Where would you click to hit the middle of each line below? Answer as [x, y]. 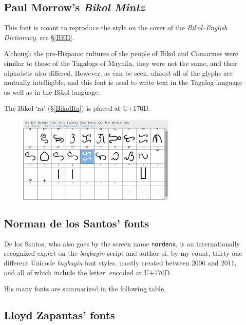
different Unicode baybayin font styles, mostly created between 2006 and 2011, [120, 263]
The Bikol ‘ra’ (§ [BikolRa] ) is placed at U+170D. [77, 108]
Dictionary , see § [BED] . [39, 37]
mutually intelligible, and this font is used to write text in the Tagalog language [123, 82]
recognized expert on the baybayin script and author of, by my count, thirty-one [123, 253]
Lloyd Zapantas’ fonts [59, 315]
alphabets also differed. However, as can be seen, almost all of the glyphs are [118, 72]
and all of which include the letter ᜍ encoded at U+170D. [88, 272]
